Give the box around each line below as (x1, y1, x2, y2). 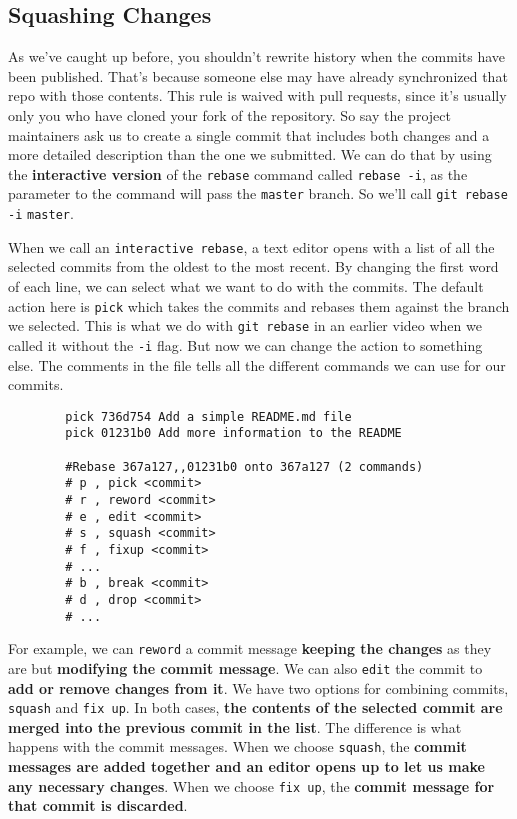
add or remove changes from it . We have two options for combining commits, (8, 677, 509, 698)
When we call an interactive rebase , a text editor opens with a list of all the (8, 236, 495, 257)
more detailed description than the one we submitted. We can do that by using (8, 144, 492, 165)
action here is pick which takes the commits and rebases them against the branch (8, 295, 510, 316)
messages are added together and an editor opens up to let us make (8, 756, 485, 777)
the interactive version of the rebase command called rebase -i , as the (8, 163, 468, 184)
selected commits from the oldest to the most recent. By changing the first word (8, 256, 499, 277)
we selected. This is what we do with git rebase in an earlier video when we (8, 315, 482, 336)
